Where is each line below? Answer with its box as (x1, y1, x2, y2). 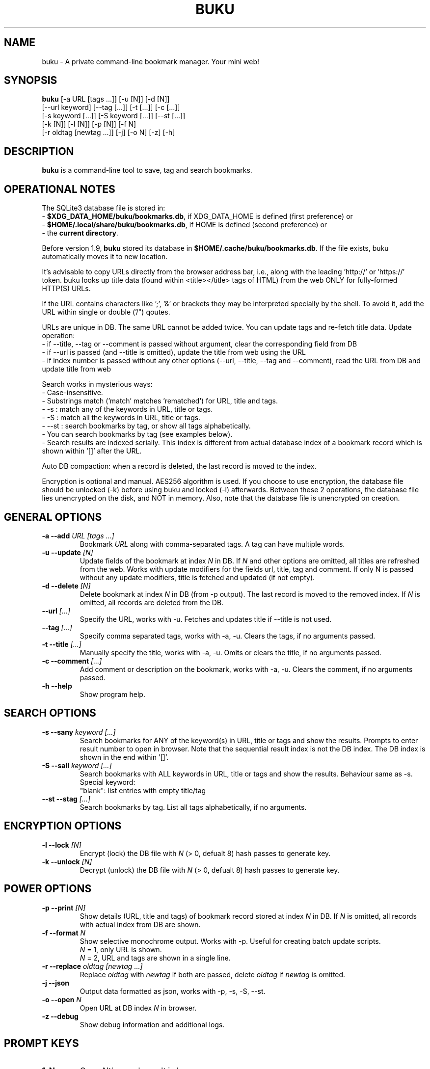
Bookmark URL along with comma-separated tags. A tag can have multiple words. (80, 539, 345, 548)
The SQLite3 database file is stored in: (42, 204, 165, 213)
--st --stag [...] (42, 794, 91, 803)
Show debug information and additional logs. (80, 1020, 225, 1029)
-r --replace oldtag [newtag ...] (42, 962, 143, 970)
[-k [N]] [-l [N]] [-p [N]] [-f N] (42, 120, 136, 129)
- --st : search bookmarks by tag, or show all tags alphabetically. (42, 422, 251, 430)
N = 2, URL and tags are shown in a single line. (80, 953, 231, 962)
